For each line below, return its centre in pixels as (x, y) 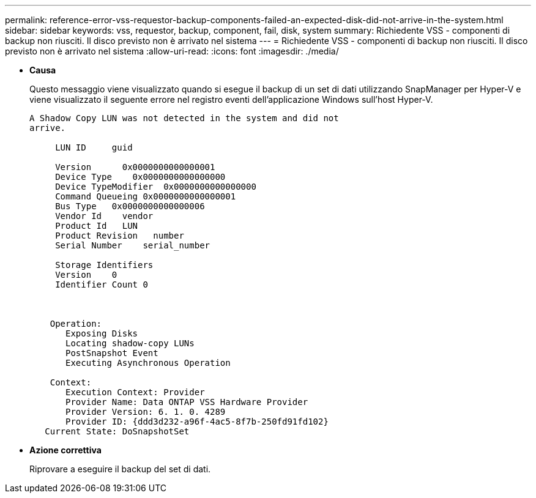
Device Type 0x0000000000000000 (140, 177)
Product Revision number (120, 236)
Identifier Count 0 (102, 284)
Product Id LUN (97, 226)
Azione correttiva (65, 450)
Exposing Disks (102, 333)
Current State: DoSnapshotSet (117, 431)
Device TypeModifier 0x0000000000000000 (156, 187)
